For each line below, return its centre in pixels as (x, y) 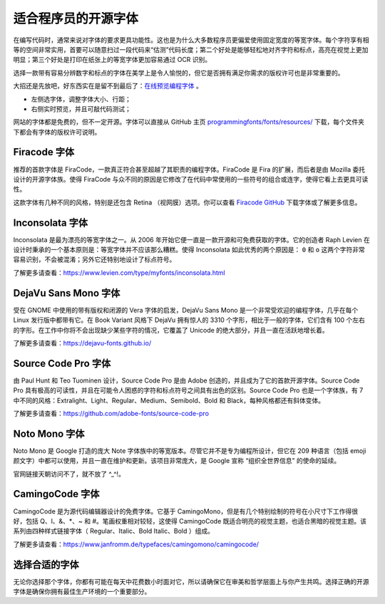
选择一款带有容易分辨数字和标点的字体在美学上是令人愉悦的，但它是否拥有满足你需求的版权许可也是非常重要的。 (179, 73)
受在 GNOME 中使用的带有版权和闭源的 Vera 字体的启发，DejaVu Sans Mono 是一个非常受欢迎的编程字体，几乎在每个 (186, 310)
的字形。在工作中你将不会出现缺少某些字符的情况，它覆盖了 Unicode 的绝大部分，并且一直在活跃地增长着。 (171, 330)
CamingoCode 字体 (56, 494)
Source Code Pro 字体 (62, 363)
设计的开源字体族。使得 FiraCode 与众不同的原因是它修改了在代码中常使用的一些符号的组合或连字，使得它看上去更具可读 (191, 179)
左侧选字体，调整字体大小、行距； (81, 99)
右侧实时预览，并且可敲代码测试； (81, 109)
